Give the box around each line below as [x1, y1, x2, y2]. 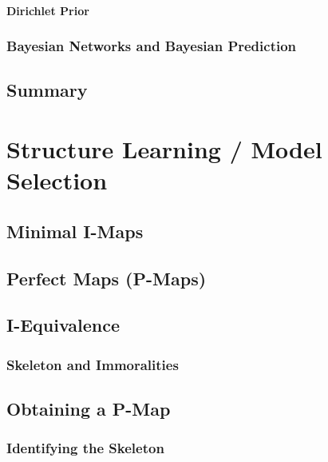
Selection [6, 164, 108, 197]
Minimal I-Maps [6, 218, 144, 243]
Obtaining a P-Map [6, 396, 171, 420]
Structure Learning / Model [6, 133, 322, 165]
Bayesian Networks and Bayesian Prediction [6, 36, 297, 56]
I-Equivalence [6, 313, 121, 337]
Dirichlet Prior [6, 2, 89, 18]
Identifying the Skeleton [6, 438, 164, 458]
